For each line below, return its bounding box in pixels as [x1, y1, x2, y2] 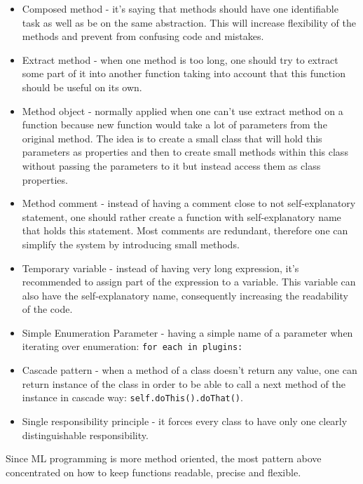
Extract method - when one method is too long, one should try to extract [22, 52, 338, 67]
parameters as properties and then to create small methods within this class [22, 144, 348, 159]
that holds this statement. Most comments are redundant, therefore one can [22, 223, 348, 238]
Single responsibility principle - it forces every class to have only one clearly [22, 413, 348, 428]
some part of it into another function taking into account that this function [22, 66, 345, 81]
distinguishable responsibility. [22, 427, 149, 442]
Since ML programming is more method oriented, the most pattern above [6, 451, 322, 466]
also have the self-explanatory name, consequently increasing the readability [22, 288, 348, 302]
